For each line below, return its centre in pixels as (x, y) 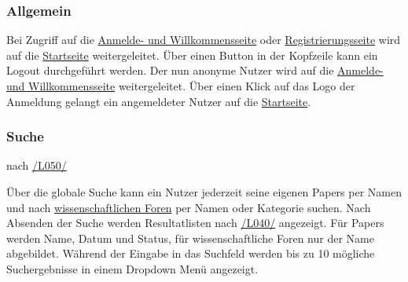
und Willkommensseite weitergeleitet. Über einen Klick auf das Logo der (181, 86)
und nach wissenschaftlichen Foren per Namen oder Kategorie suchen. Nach (189, 207)
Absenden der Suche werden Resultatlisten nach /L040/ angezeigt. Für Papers (195, 223)
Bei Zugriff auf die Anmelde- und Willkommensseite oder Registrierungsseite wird (204, 40)
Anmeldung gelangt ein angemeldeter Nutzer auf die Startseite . (159, 101)
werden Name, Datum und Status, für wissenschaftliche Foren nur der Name (190, 238)
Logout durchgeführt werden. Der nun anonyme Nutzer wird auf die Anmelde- (195, 70)
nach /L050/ (37, 165)
